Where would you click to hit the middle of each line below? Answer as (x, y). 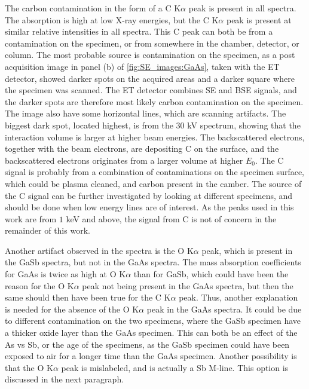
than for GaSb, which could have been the (211, 274)
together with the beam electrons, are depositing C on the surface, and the (142, 148)
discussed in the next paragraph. (65, 379)
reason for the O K (39, 285)
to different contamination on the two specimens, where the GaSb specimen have (153, 321)
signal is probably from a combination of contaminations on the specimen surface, (155, 172)
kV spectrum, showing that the (244, 125)
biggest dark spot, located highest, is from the (89, 125)
